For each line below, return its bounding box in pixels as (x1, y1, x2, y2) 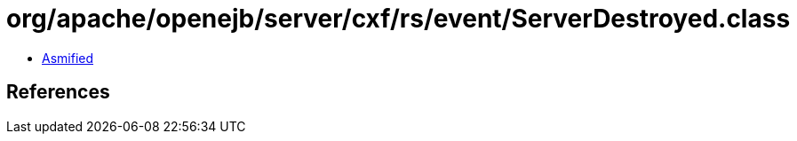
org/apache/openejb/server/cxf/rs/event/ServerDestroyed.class (6, 4, 791, 34)
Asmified (42, 50, 94, 66)
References (6, 81, 110, 104)
